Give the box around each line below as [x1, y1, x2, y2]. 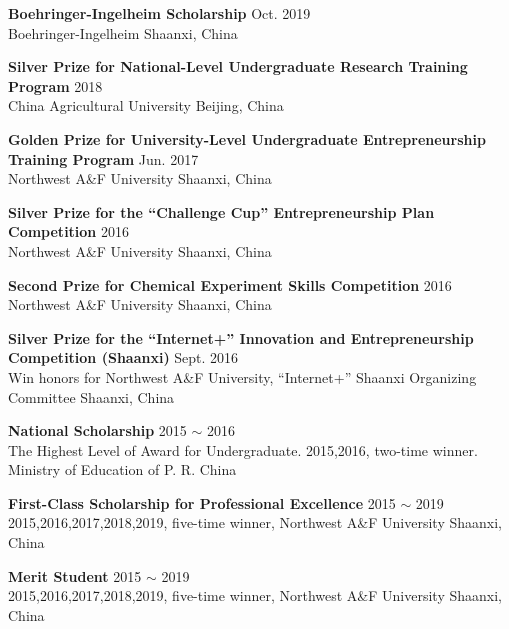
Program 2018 [8, 75, 103, 96]
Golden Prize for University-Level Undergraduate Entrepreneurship [8, 128, 486, 149]
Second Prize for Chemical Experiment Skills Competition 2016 [8, 274, 452, 295]
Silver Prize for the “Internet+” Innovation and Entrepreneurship [8, 327, 474, 348]
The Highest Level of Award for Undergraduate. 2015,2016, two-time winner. [8, 439, 478, 460]
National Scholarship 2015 [8, 420, 187, 441]
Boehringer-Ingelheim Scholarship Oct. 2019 [8, 3, 311, 23]
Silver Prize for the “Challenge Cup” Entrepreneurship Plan [8, 201, 435, 222]
